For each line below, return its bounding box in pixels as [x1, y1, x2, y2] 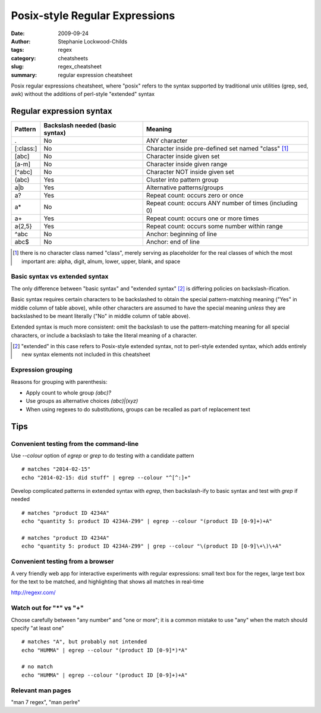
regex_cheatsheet [58, 63, 102, 70]
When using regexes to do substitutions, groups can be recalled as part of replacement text [26, 405, 251, 413]
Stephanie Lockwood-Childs [58, 37, 128, 45]
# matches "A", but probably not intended [21, 639, 147, 645]
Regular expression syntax [11, 106, 112, 116]
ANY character [146, 137, 188, 145]
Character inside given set [146, 152, 220, 161]
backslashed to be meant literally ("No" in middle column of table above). [11, 312, 190, 320]
